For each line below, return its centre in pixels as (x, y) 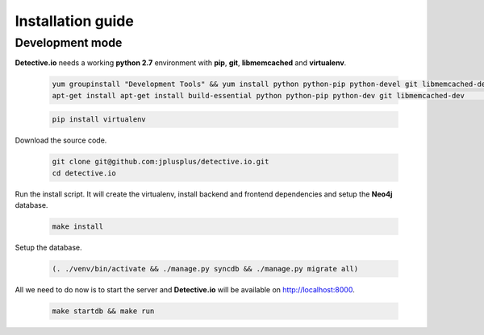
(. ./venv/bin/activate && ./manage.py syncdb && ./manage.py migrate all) (205, 269)
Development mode (69, 43)
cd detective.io (84, 173)
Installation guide (75, 21)
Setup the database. (48, 248)
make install (78, 227)
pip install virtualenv (99, 120)
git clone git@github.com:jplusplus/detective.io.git (161, 162)
